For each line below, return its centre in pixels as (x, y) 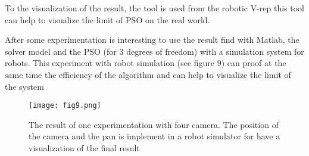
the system (24, 86)
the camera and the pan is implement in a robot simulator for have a (154, 136)
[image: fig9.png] (65, 106)
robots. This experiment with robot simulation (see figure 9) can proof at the (146, 63)
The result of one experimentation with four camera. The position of (154, 124)
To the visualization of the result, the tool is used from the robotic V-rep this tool (154, 8)
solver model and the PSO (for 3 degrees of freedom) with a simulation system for (154, 51)
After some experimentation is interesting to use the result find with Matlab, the (152, 40)
